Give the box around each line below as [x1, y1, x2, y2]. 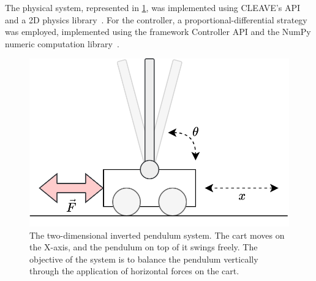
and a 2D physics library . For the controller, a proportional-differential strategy [5, 13, 307, 26]
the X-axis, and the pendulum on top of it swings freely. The [29, 241, 258, 253]
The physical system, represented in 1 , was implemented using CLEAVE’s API [5, 1, 301, 13]
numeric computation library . [5, 37, 119, 50]
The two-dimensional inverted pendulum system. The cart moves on [29, 228, 285, 241]
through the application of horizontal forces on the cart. [29, 264, 239, 277]
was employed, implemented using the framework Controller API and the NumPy [5, 25, 311, 38]
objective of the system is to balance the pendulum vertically [29, 252, 258, 265]
